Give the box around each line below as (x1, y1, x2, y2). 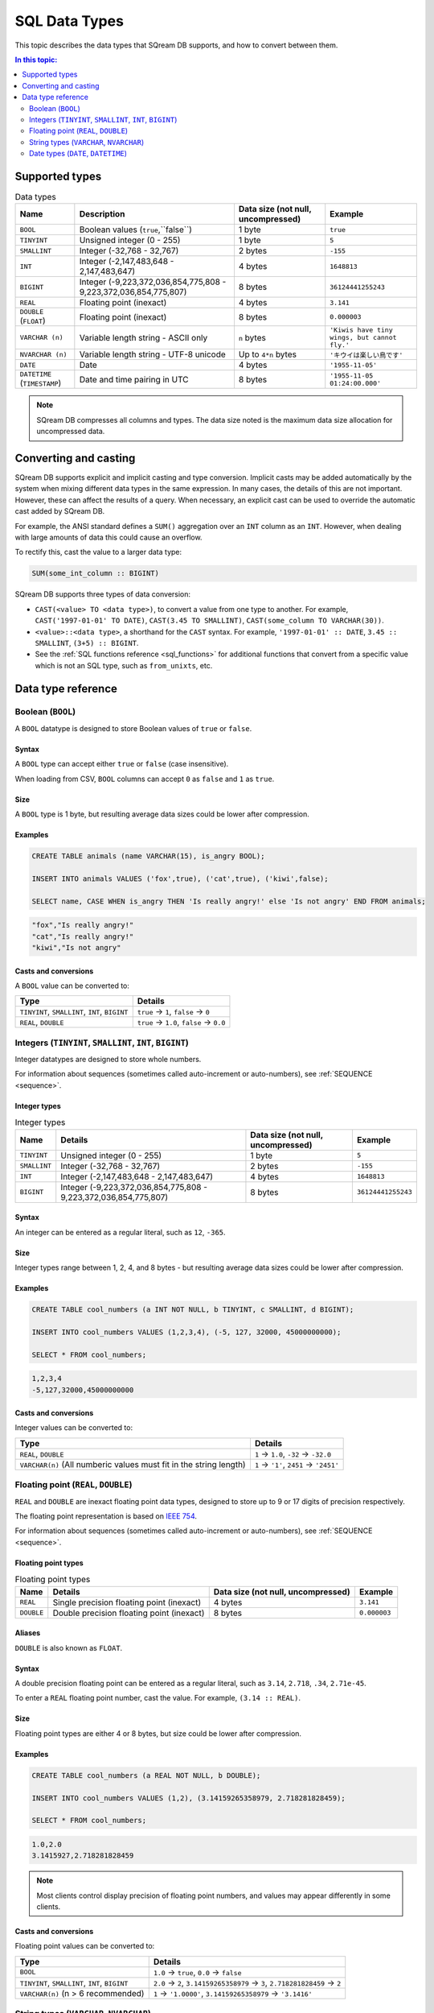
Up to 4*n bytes (238, 349, 297, 360)
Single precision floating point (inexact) (52, 1597, 201, 1608)
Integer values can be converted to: (14, 1423, 133, 1432)
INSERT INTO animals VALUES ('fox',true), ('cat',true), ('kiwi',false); (31, 874, 329, 883)
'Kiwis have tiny (330, 326, 393, 334)
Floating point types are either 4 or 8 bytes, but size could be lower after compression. (14, 1728, 301, 1738)
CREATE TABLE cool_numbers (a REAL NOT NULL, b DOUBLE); (31, 1771, 261, 1779)
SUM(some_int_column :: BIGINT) (31, 568, 160, 578)
